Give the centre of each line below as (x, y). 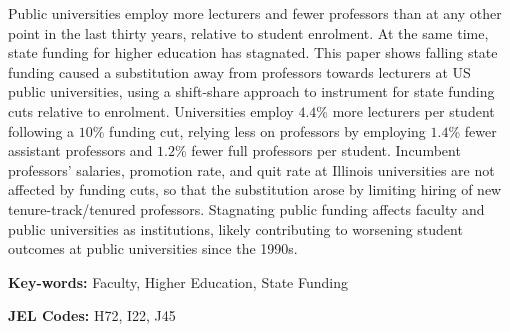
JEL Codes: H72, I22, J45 (92, 315)
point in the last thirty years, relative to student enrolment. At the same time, (248, 32)
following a (41, 130)
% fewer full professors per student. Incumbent (318, 150)
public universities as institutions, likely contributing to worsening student (235, 228)
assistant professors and (80, 150)
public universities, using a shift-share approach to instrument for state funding (251, 91)
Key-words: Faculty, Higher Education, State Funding (178, 281)
